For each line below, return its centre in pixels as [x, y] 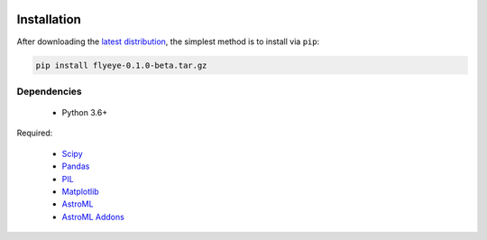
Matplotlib [80, 191]
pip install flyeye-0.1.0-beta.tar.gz [121, 65]
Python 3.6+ [85, 113]
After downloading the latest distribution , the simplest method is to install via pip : [168, 42]
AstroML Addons [93, 217]
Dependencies [50, 91]
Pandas [76, 166]
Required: [35, 133]
